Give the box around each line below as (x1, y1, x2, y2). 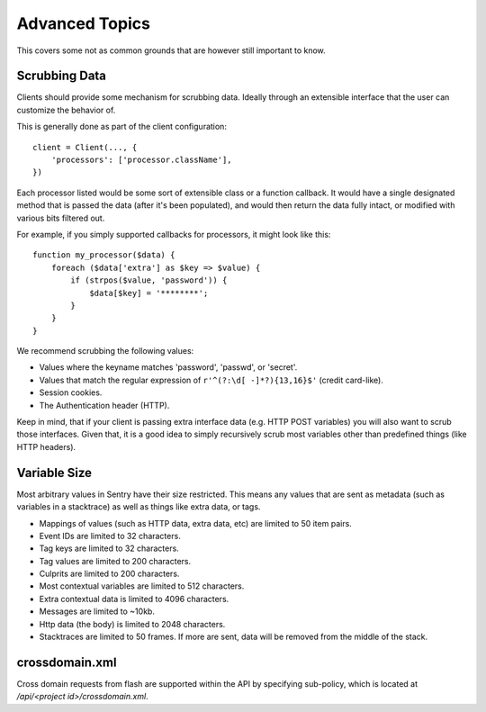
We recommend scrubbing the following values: (16, 346, 194, 356)
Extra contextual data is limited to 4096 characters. (39, 593, 229, 604)
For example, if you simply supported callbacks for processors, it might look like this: (16, 229, 331, 239)
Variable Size (16, 464, 93, 481)
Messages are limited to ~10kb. (39, 606, 155, 617)
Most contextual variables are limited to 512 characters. (39, 581, 245, 591)
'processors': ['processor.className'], (50, 155, 233, 166)
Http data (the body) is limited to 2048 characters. (39, 618, 226, 629)
